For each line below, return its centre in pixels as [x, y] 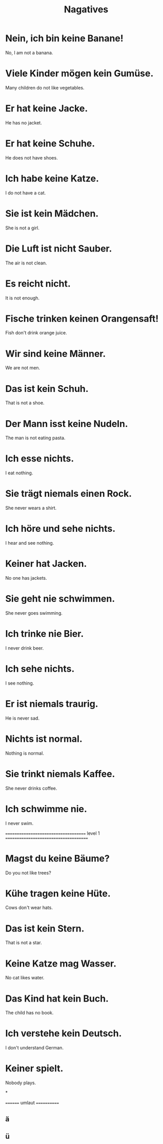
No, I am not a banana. [29, 52]
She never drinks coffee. [31, 788]
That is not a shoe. [25, 403]
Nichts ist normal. [44, 739]
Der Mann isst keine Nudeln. [67, 424]
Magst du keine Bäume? [58, 858]
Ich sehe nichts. [40, 669]
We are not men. [23, 368]
